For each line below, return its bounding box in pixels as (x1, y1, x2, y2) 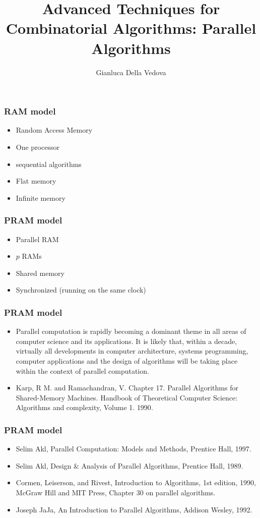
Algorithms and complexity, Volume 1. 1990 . (16, 402, 153, 413)
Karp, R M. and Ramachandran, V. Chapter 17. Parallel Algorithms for (16, 382, 238, 393)
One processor (16, 141, 59, 152)
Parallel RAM (16, 234, 59, 244)
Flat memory (16, 176, 56, 186)
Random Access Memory (16, 125, 93, 135)
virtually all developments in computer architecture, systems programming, (16, 346, 248, 356)
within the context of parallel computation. (16, 365, 149, 376)
